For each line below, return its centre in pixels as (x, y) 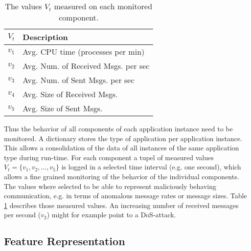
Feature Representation (65, 241)
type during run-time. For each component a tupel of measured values (109, 157)
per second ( (23, 215)
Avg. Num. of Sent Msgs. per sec (79, 80)
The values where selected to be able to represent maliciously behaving (110, 186)
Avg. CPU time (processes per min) (84, 52)
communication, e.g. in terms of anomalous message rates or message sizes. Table (125, 196)
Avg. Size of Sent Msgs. (63, 108)
